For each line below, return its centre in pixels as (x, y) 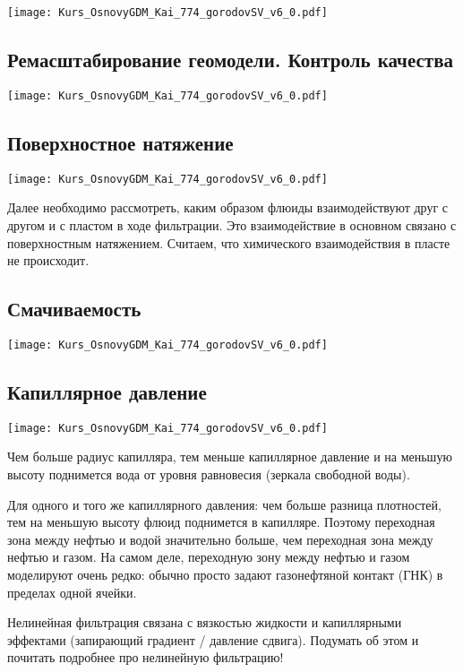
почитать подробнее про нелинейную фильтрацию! (146, 657)
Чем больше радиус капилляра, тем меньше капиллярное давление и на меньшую (230, 457)
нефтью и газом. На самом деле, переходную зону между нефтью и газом (209, 557)
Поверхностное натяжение (120, 142)
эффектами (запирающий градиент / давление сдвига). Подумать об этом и (213, 639)
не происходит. (48, 260)
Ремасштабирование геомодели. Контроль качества (231, 60)
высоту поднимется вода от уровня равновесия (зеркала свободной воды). (209, 474)
